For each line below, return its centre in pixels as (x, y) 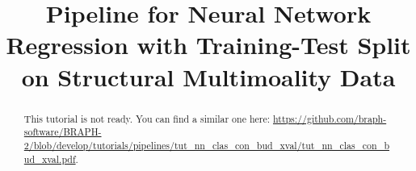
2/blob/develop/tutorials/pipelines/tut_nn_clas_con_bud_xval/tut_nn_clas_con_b (207, 145)
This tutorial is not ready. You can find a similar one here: (147, 118)
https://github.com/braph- (330, 118)
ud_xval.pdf (50, 158)
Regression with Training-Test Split (208, 45)
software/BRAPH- (63, 132)
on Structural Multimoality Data (208, 76)
